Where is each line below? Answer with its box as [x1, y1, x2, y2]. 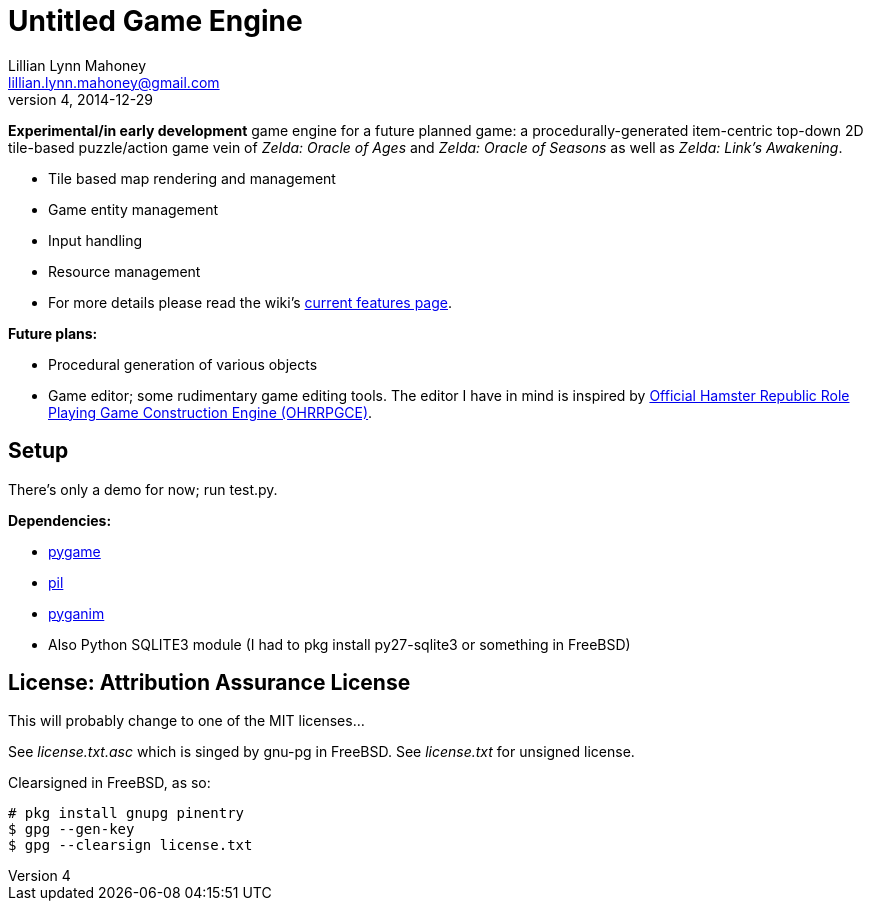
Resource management [48, 262, 201, 280]
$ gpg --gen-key [8, 821, 135, 838]
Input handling [48, 231, 143, 249]
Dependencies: [8, 511, 112, 529]
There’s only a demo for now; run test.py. [8, 480, 278, 498]
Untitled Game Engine [8, 4, 303, 38]
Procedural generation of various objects [48, 355, 318, 373]
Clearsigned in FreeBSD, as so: [8, 774, 211, 792]
